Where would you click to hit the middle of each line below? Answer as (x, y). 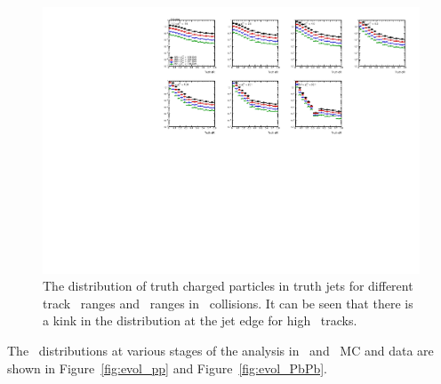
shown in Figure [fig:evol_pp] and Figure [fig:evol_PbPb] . (168, 368)
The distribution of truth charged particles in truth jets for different (228, 286)
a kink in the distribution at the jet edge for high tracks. (200, 320)
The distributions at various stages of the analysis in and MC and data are (220, 351)
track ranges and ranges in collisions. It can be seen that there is (228, 303)
